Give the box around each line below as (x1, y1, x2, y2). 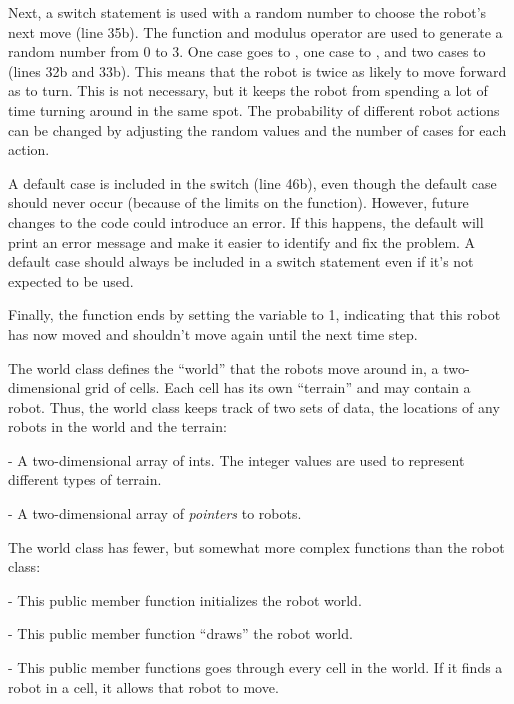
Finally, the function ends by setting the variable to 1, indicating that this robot (8, 304, 501, 325)
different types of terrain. (8, 469, 162, 490)
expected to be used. (8, 270, 134, 291)
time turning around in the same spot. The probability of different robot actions (8, 99, 500, 120)
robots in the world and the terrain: (8, 416, 227, 437)
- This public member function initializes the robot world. (8, 589, 362, 610)
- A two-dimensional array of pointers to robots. (8, 503, 302, 524)
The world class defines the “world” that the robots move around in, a (8, 357, 439, 378)
